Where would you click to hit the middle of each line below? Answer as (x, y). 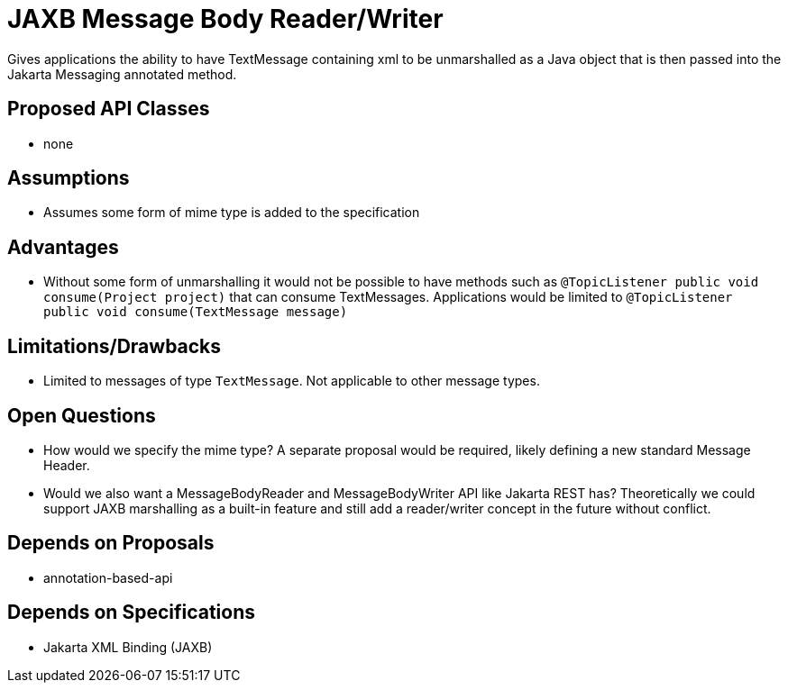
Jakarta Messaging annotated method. (122, 74)
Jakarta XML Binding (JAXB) (128, 647)
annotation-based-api (108, 577)
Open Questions (82, 415)
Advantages (63, 247)
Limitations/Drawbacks (115, 346)
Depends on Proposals (111, 543)
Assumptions (69, 178)
